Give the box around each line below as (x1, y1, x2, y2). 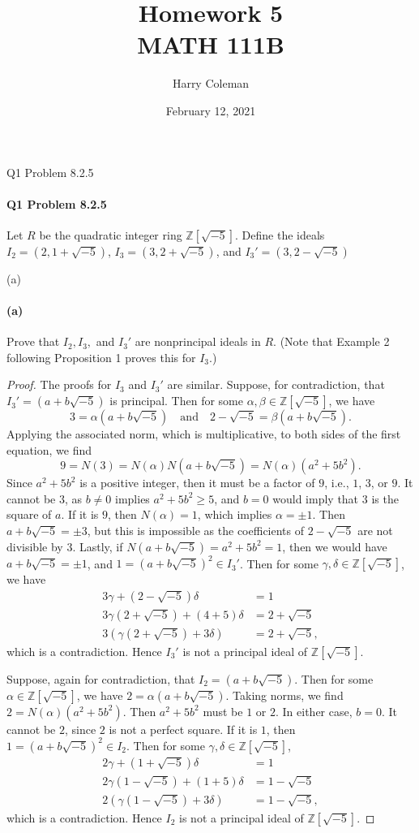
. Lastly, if (72, 537, 123, 555)
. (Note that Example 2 (273, 333, 390, 350)
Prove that (6, 333, 60, 350)
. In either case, (275, 702, 353, 719)
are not (357, 522, 393, 539)
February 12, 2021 (165, 101, 256, 119)
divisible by (6, 537, 63, 555)
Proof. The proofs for (6, 376, 112, 393)
